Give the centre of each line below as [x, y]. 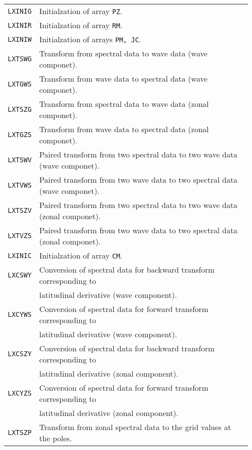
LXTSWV [20, 160]
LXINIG [20, 11]
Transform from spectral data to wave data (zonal [124, 104]
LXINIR [20, 25]
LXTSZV [20, 210]
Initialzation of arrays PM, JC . [90, 39]
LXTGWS [20, 84]
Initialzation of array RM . [81, 25]
